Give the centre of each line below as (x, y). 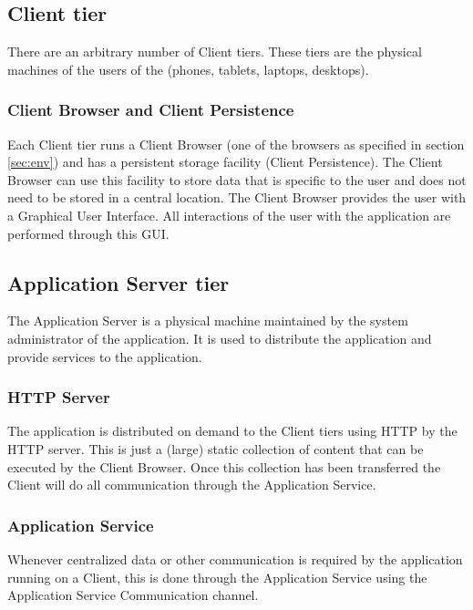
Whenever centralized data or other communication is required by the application (235, 558)
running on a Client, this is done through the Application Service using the (217, 577)
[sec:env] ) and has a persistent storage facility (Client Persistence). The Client (225, 162)
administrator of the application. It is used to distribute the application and (220, 338)
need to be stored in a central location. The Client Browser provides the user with (237, 197)
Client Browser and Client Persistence (151, 110)
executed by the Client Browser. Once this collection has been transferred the (224, 466)
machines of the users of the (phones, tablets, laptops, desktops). (188, 69)
